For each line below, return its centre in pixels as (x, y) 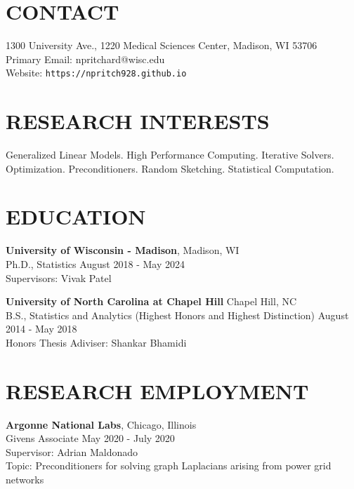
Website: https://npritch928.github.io (96, 73)
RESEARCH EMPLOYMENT (157, 390)
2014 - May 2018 (41, 329)
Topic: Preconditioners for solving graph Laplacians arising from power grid (169, 465)
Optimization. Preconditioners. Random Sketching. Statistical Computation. (170, 168)
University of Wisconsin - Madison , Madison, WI (123, 250)
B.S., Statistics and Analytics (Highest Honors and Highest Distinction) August (177, 315)
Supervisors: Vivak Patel (59, 277)
